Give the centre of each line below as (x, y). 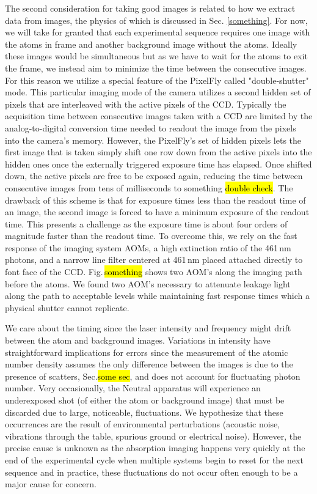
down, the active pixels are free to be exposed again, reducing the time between (154, 176)
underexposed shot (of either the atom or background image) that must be (145, 400)
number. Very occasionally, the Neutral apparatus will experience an (133, 388)
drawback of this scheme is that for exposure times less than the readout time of (155, 200)
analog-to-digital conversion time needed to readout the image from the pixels (151, 127)
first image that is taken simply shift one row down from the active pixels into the (158, 152)
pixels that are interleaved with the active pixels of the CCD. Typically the (146, 104)
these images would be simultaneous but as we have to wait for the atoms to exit (156, 56)
